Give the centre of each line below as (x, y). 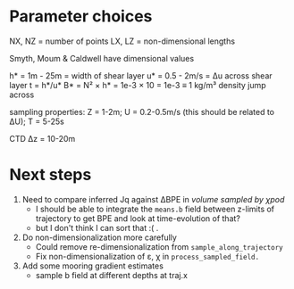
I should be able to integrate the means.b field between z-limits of (155, 209)
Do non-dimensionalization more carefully (99, 237)
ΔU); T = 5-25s (37, 121)
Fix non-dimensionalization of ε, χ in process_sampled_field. (147, 256)
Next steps (50, 175)
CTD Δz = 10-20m (42, 138)
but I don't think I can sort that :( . (97, 227)
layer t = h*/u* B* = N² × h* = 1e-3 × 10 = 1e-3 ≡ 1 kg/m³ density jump (138, 85)
